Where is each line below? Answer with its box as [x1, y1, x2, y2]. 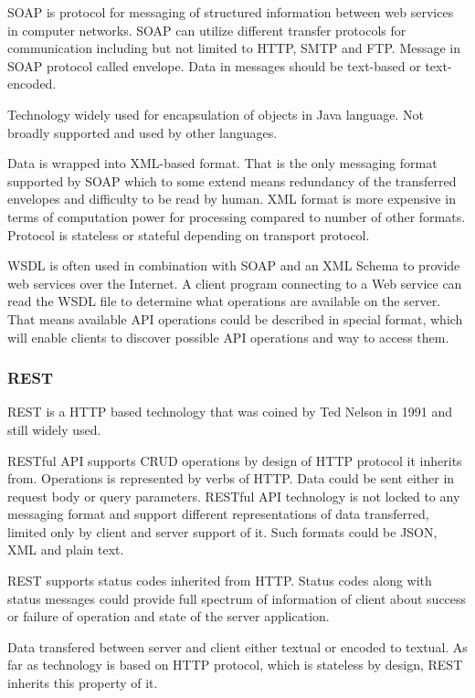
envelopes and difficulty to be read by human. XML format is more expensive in [7, 189, 456, 208]
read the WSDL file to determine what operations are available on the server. [7, 291, 441, 311]
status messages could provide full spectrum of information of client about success [7, 588, 467, 608]
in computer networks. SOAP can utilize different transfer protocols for [7, 20, 406, 39]
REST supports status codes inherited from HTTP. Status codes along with [7, 571, 432, 590]
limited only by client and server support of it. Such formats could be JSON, [7, 522, 438, 541]
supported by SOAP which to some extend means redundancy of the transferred [7, 171, 457, 190]
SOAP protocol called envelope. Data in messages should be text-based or [7, 56, 421, 75]
